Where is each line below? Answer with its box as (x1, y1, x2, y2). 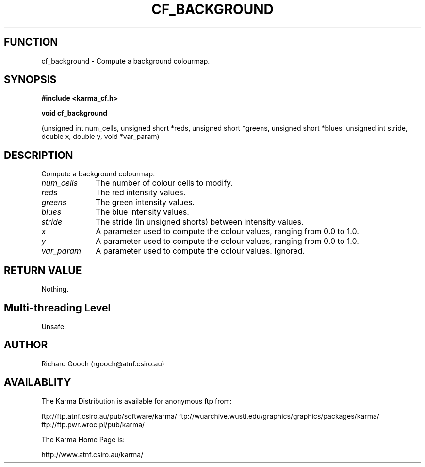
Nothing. (41, 285, 69, 294)
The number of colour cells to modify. (96, 178, 233, 188)
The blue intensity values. (96, 207, 189, 217)
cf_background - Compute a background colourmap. (41, 56, 210, 65)
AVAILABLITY (4, 376, 71, 389)
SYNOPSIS (4, 73, 57, 86)
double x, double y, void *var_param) (41, 132, 160, 141)
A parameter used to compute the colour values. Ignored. (96, 246, 305, 256)
